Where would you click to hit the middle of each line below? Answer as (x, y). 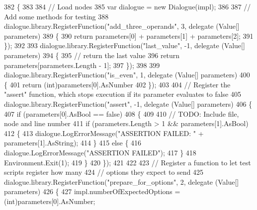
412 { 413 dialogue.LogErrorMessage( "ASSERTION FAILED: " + (104, 133)
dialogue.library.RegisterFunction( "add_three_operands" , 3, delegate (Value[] (122, 26)
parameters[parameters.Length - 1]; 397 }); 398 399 (82, 65)
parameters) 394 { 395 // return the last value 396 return (92, 55)
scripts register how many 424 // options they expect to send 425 (104, 172)
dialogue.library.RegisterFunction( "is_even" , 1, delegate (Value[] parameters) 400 (127, 75)
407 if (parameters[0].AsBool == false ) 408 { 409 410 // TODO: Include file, (122, 113)
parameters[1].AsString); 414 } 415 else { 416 (73, 143)
